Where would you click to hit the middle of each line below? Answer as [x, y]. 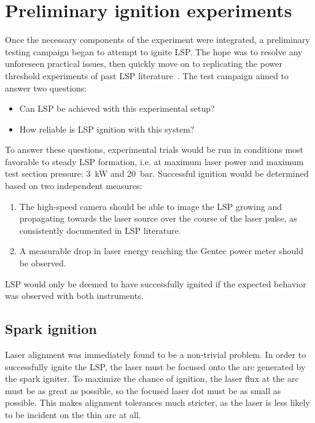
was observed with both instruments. [74, 296]
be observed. [43, 263]
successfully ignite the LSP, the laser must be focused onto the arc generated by [155, 366]
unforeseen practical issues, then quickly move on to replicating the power [144, 64]
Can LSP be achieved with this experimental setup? [117, 108]
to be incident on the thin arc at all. [73, 414]
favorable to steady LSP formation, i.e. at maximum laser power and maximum [154, 161]
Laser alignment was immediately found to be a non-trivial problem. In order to [156, 355]
